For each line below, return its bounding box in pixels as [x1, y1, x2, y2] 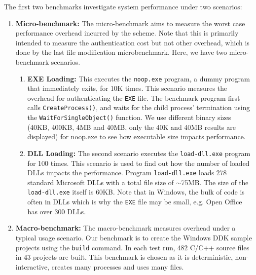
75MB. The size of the [181, 177, 249, 187]
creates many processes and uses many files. [51, 261, 184, 272]
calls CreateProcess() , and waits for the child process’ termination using [27, 102, 250, 113]
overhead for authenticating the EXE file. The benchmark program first [27, 92, 240, 103]
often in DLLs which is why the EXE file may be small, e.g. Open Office [27, 196, 242, 207]
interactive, [15, 261, 49, 272]
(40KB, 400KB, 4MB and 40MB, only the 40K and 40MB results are [27, 121, 236, 132]
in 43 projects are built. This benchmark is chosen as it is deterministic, [15, 252, 233, 262]
